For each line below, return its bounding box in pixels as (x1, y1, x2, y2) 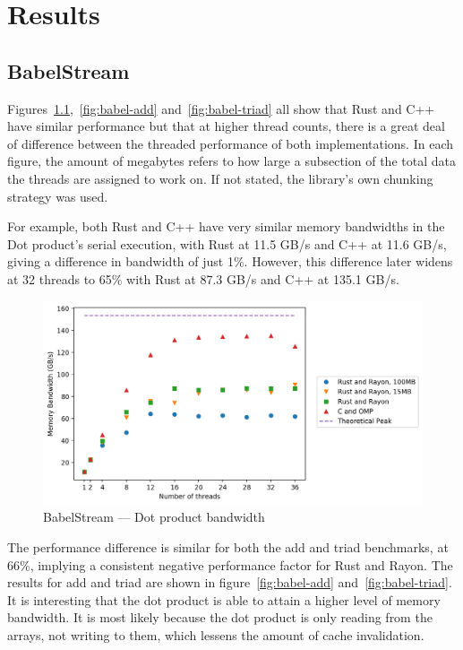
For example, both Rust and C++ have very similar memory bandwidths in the (7, 217, 445, 236)
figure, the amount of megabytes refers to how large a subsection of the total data (7, 152, 456, 170)
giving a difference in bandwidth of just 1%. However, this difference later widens (7, 252, 453, 271)
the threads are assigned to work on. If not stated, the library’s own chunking (7, 169, 433, 187)
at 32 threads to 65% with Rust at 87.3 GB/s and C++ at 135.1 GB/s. (7, 269, 399, 288)
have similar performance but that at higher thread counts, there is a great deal (7, 117, 445, 135)
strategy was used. (7, 186, 108, 205)
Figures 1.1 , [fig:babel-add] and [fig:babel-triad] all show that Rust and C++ (7, 99, 435, 117)
